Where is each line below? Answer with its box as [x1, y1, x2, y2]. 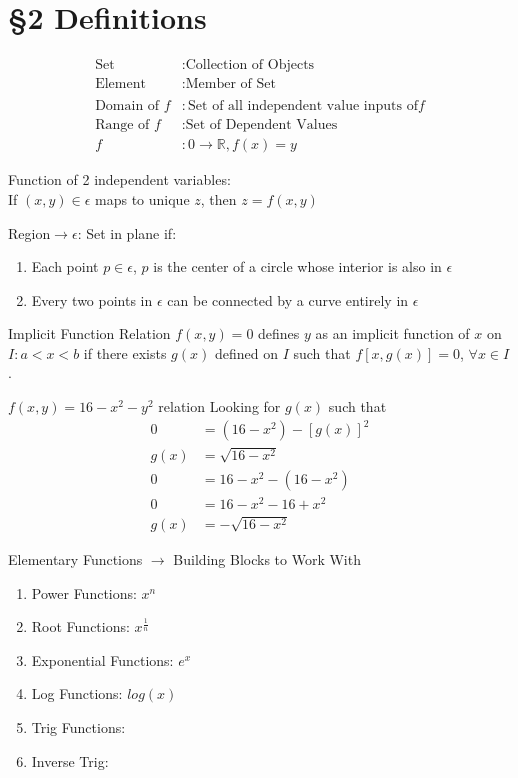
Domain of [95, 99, 160, 114]
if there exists [83, 342, 167, 363]
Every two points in [31, 289, 153, 310]
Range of [95, 118, 150, 133]
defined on [214, 342, 278, 363]
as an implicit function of [315, 323, 470, 344]
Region [8, 222, 51, 243]
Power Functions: [31, 582, 137, 603]
